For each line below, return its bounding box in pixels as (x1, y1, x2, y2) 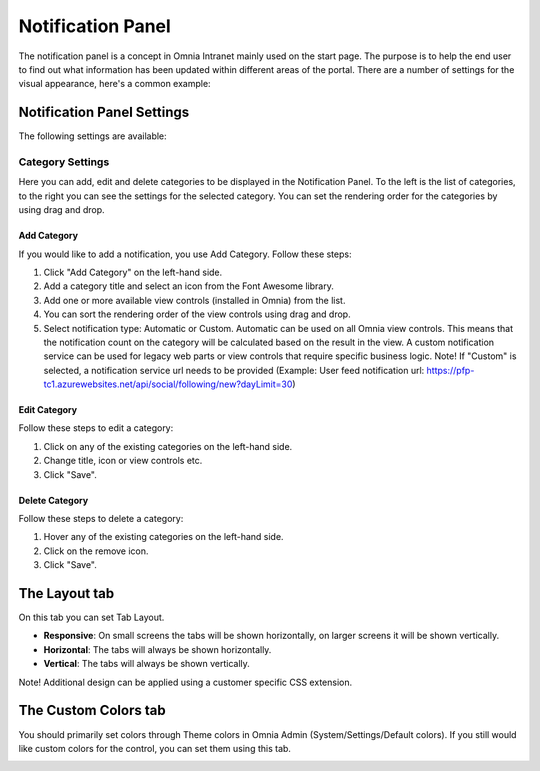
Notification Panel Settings (18, 104, 190, 121)
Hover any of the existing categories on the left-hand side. (43, 531, 284, 543)
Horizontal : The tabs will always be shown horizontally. (43, 643, 272, 655)
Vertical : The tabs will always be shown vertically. (43, 658, 250, 670)
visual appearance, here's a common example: (18, 78, 211, 90)
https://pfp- (426, 364, 475, 376)
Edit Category (18, 404, 78, 416)
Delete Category (18, 494, 89, 506)
